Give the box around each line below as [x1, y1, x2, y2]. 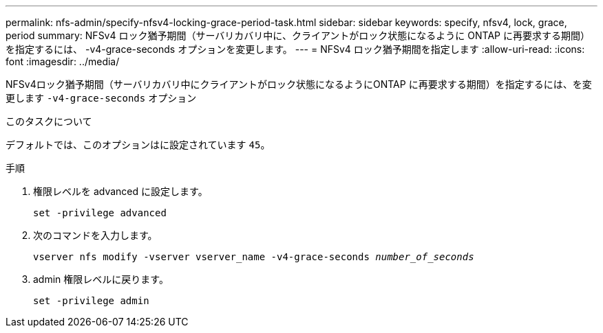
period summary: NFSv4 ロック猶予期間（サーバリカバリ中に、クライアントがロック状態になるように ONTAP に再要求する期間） [6, 30, 590, 41]
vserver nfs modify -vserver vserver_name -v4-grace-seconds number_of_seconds [33, 251, 474, 262]
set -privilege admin [33, 295, 149, 306]
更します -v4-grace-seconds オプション [6, 92, 197, 104]
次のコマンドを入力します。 [33, 229, 158, 241]
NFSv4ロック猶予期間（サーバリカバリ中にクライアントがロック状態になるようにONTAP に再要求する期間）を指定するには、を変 [6, 78, 592, 90]
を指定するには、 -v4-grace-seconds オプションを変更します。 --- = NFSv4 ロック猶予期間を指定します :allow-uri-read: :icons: [6, 43, 585, 55]
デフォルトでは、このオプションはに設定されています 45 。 [6, 139, 271, 150]
